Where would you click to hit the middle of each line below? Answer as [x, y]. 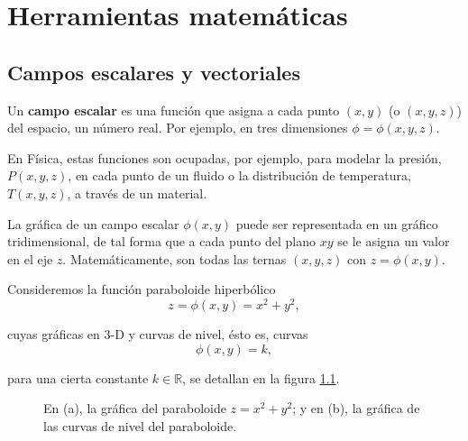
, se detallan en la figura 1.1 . [261, 377]
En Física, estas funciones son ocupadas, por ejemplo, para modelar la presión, [225, 157]
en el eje [30, 258]
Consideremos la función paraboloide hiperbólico [142, 289]
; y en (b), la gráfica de [356, 408]
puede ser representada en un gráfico [337, 223]
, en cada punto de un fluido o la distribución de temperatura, [239, 175]
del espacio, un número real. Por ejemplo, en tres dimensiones [178, 128]
